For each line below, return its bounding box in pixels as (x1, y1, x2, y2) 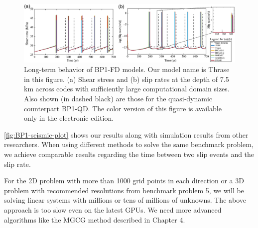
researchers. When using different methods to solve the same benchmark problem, (4, 139, 254, 150)
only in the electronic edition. (24, 113, 114, 123)
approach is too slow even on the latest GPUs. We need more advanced (4, 204, 222, 215)
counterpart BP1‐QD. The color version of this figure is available (24, 103, 222, 113)
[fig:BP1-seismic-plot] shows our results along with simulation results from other (4, 129, 249, 140)
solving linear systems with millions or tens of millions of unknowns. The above (4, 195, 247, 205)
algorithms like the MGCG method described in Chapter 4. (4, 214, 185, 225)
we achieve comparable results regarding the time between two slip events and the (4, 149, 255, 159)
